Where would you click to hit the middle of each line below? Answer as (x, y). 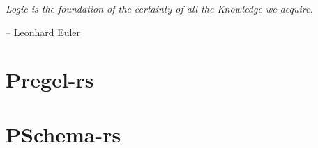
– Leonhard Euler (43, 32)
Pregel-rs (50, 80)
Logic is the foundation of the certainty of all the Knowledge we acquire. (159, 8)
